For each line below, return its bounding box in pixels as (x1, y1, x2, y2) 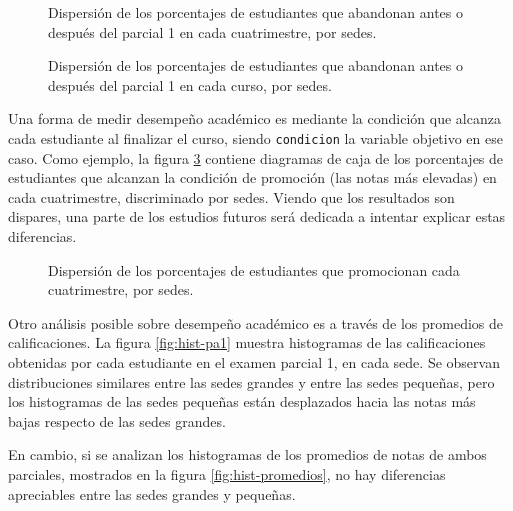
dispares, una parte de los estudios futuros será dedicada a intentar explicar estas (8, 206, 506, 227)
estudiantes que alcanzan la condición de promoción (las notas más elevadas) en (8, 167, 497, 188)
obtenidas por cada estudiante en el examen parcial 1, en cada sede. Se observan (8, 351, 500, 372)
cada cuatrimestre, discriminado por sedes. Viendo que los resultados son (8, 186, 455, 207)
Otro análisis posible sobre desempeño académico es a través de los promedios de (8, 312, 504, 333)
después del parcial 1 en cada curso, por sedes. (48, 74, 332, 95)
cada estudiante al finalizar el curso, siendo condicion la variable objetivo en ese (8, 127, 503, 148)
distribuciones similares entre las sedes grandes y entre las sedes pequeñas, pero (8, 371, 495, 392)
